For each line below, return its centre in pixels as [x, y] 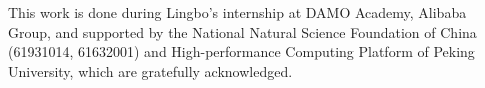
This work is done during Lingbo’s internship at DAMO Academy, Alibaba [237, 12]
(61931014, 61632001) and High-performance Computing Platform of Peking [241, 51]
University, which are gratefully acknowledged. [150, 70]
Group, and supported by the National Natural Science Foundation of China [242, 31]
